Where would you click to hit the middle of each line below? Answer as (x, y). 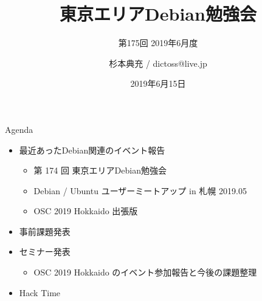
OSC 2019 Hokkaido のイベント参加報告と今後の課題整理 (145, 272)
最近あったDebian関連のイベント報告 (92, 150)
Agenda (19, 129)
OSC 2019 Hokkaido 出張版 (86, 211)
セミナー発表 (45, 252)
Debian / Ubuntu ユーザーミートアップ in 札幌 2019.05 (140, 190)
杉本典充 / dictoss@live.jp (158, 63)
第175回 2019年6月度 (158, 43)
